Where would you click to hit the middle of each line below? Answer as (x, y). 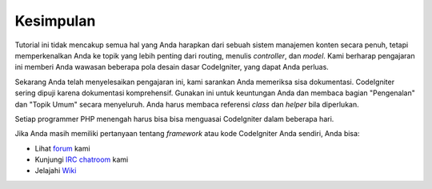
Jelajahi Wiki (56, 171)
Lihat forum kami (63, 148)
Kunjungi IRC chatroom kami (82, 159)
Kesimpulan (55, 21)
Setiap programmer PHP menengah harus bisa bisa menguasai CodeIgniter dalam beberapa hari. (174, 119)
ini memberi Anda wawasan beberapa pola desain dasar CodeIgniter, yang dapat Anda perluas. (172, 67)
